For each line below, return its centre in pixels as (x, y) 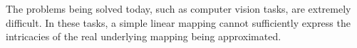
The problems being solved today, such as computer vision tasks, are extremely (178, 8)
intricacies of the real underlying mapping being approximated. (144, 36)
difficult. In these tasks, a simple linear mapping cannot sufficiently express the (178, 22)
